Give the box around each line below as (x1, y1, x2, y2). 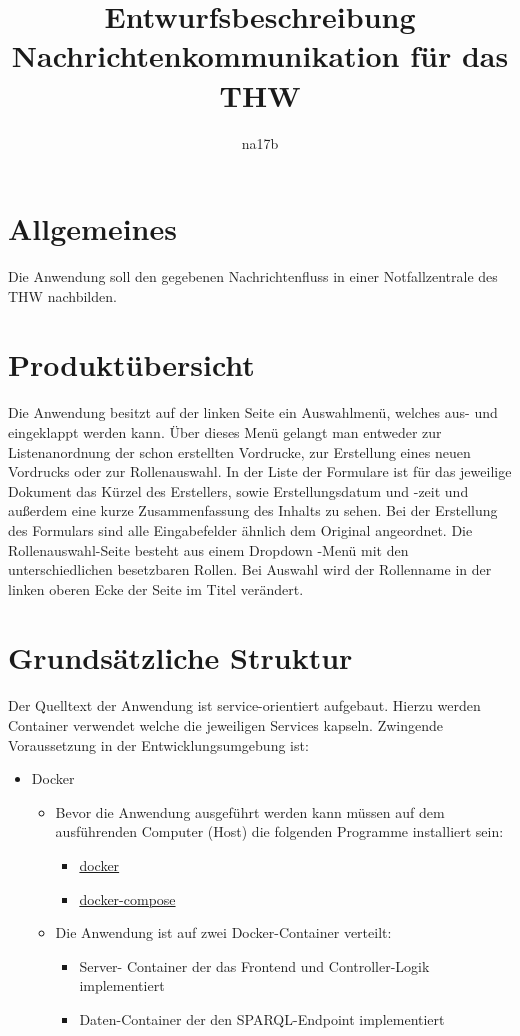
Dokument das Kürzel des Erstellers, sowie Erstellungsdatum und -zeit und (8, 480, 469, 501)
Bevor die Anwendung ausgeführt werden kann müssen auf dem (55, 801, 445, 822)
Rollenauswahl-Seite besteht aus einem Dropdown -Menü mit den (8, 539, 409, 560)
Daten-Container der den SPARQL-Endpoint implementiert (79, 1008, 445, 1029)
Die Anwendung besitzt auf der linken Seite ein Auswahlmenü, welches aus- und (8, 402, 498, 423)
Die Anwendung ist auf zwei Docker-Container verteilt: (55, 922, 392, 943)
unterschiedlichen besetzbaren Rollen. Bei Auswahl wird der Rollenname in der (8, 559, 492, 580)
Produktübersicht (8, 344, 255, 385)
